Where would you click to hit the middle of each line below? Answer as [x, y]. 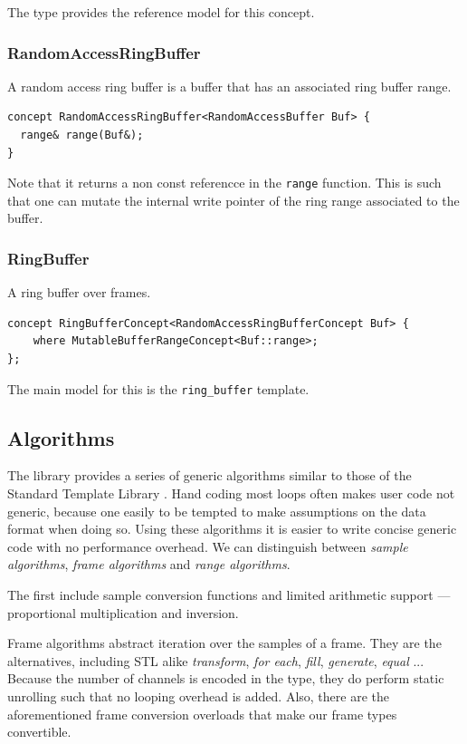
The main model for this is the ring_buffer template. [158, 388]
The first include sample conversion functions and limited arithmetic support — [229, 595]
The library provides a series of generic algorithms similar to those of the [210, 475]
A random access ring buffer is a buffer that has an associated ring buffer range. [229, 86]
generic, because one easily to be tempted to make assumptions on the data [217, 511]
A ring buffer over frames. [79, 292]
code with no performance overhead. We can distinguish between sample [208, 546]
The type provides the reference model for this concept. [161, 12]
